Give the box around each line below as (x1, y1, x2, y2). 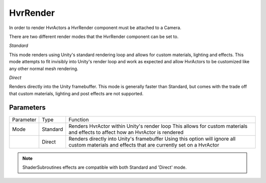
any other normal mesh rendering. (9, 66, 78, 72)
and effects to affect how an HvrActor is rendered (68, 129, 184, 136)
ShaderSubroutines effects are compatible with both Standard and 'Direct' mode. (22, 164, 187, 170)
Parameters (9, 104, 46, 112)
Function (68, 116, 89, 123)
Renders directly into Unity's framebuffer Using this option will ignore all (68, 135, 236, 142)
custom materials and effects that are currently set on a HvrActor (68, 141, 219, 148)
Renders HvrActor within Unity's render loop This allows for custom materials (68, 122, 248, 129)
